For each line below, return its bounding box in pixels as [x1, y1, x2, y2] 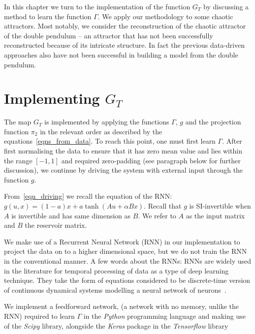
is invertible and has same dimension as [11, 210, 131, 220]
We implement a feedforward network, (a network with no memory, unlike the [4, 301, 239, 311]
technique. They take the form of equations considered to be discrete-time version [4, 275, 251, 285]
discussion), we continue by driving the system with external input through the [4, 165, 243, 175]
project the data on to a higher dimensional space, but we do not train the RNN [4, 246, 247, 256]
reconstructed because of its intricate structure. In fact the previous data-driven [4, 40, 245, 50]
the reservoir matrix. [25, 220, 87, 230]
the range [4, 155, 32, 165]
